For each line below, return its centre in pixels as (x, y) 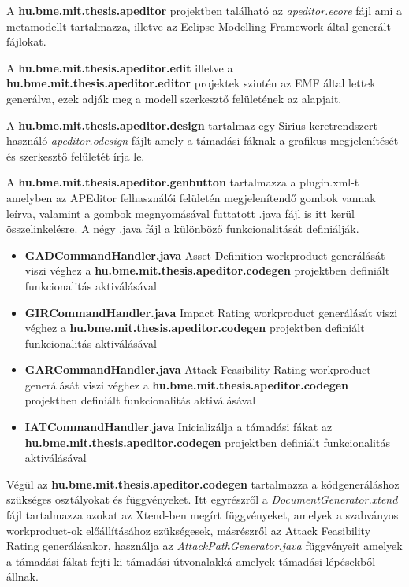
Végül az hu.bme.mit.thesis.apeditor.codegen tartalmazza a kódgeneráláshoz (203, 484)
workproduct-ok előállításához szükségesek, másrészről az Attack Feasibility (189, 530)
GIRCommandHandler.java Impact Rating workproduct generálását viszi (211, 312)
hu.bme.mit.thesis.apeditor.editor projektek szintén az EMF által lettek (191, 83)
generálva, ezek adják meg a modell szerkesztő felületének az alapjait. (174, 98)
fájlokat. (26, 41)
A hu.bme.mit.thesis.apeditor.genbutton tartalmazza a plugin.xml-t (183, 182)
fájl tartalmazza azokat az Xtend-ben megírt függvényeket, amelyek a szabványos (203, 515)
